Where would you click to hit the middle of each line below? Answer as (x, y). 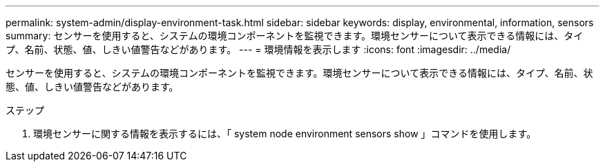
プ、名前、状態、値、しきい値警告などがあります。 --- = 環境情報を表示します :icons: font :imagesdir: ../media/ (258, 49)
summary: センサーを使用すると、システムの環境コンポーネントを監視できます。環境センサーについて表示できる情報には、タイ (295, 36)
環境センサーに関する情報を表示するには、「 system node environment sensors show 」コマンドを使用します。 (285, 134)
